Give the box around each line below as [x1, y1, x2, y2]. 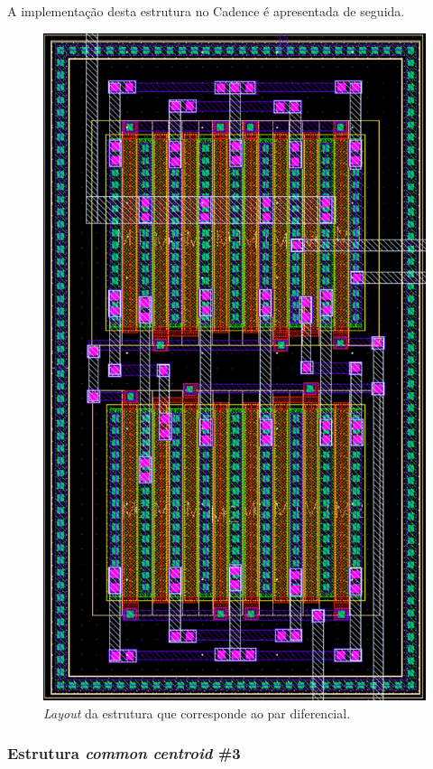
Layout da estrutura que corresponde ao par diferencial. [43, 703, 351, 722]
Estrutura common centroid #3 [7, 742, 241, 764]
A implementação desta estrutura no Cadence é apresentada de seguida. [7, 2, 405, 20]
